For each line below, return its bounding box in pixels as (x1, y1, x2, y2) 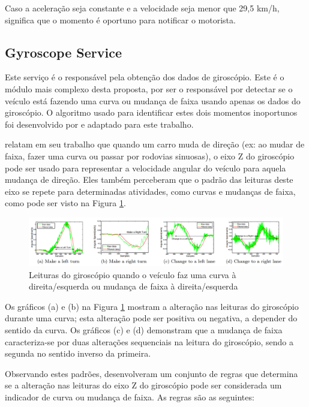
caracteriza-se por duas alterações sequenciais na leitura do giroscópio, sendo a (5, 335, 294, 348)
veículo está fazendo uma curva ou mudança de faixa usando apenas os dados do (5, 94, 301, 107)
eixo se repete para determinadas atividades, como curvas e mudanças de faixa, (5, 185, 296, 197)
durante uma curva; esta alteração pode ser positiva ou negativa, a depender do (5, 312, 298, 324)
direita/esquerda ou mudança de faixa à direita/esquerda (29, 280, 238, 293)
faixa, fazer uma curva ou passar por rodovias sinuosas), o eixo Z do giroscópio (5, 149, 295, 162)
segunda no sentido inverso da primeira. (5, 347, 151, 360)
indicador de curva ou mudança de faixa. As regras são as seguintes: (5, 391, 254, 403)
